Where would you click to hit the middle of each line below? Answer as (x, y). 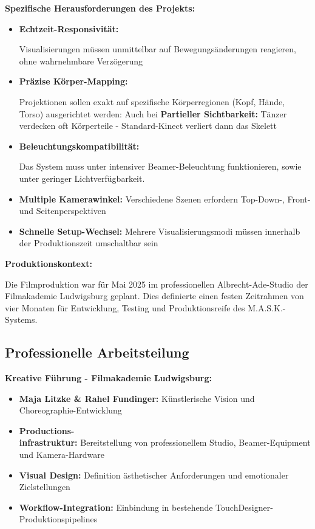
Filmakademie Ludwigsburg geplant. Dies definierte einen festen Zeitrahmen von (154, 296)
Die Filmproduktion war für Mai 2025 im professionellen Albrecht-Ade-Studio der (157, 284)
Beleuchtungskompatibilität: (79, 146)
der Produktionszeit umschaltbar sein (89, 243)
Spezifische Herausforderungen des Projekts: (100, 8)
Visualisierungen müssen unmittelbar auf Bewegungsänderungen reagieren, (157, 49)
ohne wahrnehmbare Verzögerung (81, 61)
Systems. (21, 320)
